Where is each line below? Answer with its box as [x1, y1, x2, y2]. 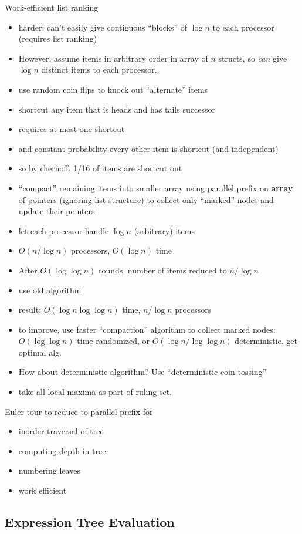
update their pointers [18, 205, 95, 217]
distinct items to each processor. [41, 63, 157, 76]
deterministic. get [235, 334, 298, 347]
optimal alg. [18, 346, 62, 358]
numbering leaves [18, 464, 80, 476]
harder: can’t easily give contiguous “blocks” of [18, 21, 188, 33]
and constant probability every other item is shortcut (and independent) [18, 142, 279, 154]
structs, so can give [218, 52, 287, 64]
